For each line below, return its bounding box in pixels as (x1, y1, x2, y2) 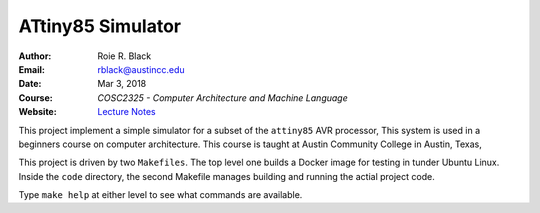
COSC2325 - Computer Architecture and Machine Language (97, 91, 349, 104)
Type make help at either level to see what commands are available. (18, 189, 303, 201)
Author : (18, 50, 52, 62)
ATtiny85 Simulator (18, 15, 182, 37)
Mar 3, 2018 (97, 78, 147, 90)
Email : (18, 63, 45, 75)
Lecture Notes (97, 106, 157, 118)
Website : (18, 106, 57, 118)
